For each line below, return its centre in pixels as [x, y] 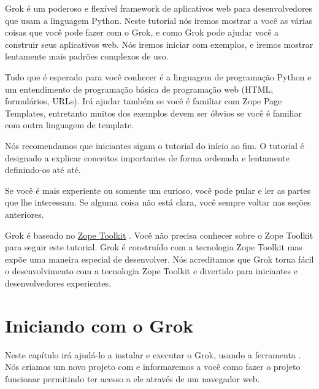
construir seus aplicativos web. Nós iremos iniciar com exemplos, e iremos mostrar [159, 44]
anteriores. [25, 214]
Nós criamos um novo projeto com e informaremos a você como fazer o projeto [153, 367]
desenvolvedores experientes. [58, 283]
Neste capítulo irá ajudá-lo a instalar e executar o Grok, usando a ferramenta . [153, 354]
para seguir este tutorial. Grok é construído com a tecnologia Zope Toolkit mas [154, 247]
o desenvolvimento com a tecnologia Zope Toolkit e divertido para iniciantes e [151, 271]
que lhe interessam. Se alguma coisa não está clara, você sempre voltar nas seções [158, 202]
